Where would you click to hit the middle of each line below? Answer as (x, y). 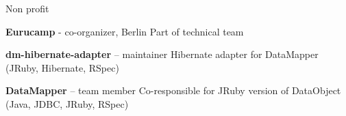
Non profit (27, 8)
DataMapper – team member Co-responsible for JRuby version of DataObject (173, 90)
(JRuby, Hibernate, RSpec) (62, 67)
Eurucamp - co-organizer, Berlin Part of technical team (125, 31)
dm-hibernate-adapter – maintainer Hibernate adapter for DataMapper (162, 54)
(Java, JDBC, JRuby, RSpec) (67, 103)
